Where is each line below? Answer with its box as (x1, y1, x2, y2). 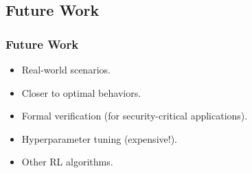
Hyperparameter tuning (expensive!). (21, 131, 177, 146)
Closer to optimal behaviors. (21, 85, 141, 100)
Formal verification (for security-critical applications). (21, 108, 248, 123)
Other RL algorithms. (21, 154, 113, 169)
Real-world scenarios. (21, 62, 111, 76)
